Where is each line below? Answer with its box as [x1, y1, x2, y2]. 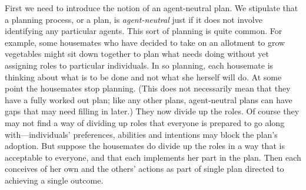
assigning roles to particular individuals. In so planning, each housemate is [5, 59, 274, 71]
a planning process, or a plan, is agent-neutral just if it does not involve [5, 13, 262, 25]
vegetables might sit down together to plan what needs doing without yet [5, 48, 270, 60]
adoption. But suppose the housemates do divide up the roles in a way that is [5, 140, 285, 152]
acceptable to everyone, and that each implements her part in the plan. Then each [5, 151, 301, 163]
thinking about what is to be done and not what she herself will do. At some [5, 70, 282, 83]
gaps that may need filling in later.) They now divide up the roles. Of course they [5, 105, 300, 117]
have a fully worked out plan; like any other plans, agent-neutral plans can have [5, 93, 292, 106]
